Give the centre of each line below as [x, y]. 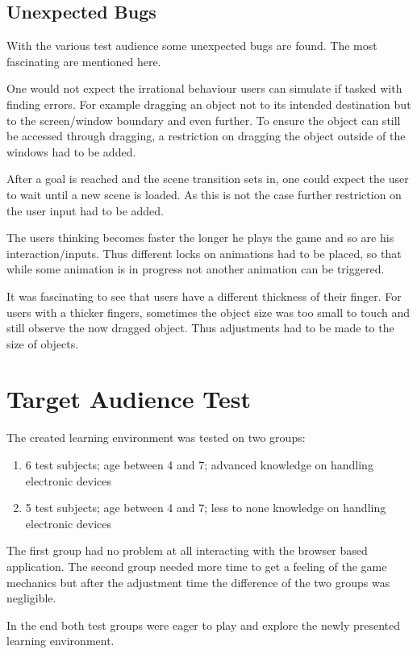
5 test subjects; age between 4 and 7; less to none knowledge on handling [206, 508]
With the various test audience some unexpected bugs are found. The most [192, 46]
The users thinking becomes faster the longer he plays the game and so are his [200, 237]
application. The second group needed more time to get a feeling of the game [197, 566]
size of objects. [43, 343]
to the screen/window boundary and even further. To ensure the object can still [204, 120]
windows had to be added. [71, 151]
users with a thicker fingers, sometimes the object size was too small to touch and [208, 312]
